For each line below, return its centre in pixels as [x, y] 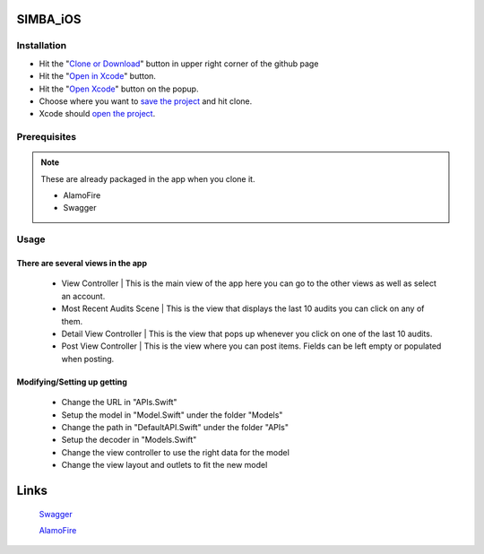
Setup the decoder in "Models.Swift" [129, 440]
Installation [42, 46]
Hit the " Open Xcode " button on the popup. [119, 89]
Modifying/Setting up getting [72, 382]
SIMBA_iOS [49, 19]
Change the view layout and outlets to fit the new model [164, 465]
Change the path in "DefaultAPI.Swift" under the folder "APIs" [175, 427]
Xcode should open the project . [97, 114]
